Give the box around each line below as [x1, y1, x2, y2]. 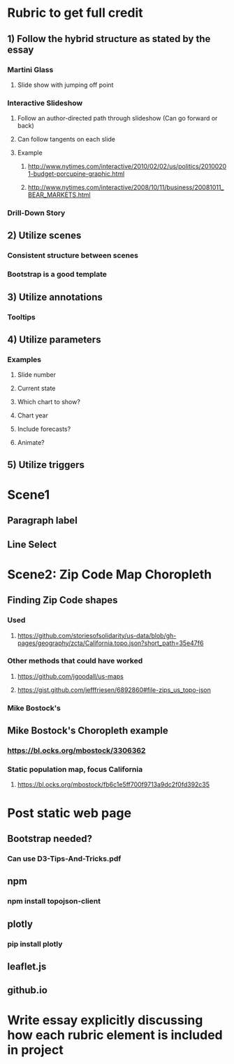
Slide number [17, 371, 57, 379]
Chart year [17, 411, 49, 420]
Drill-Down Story [7, 208, 66, 218]
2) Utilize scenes [7, 230, 82, 242]
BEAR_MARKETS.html [27, 191, 91, 199]
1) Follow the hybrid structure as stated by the [7, 33, 211, 45]
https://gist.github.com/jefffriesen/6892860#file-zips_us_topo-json [17, 685, 211, 694]
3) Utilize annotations [7, 291, 103, 303]
